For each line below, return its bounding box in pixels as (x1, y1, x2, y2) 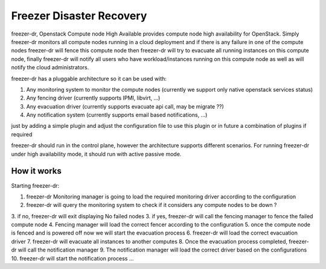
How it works (11, 166, 62, 176)
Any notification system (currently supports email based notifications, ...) (26, 112, 208, 119)
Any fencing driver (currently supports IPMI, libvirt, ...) (26, 94, 161, 102)
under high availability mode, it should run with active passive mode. (11, 150, 182, 157)
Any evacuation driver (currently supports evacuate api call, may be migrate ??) (26, 103, 225, 110)
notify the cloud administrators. (11, 64, 89, 71)
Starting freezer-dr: (11, 182, 60, 189)
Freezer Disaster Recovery (11, 9, 147, 22)
